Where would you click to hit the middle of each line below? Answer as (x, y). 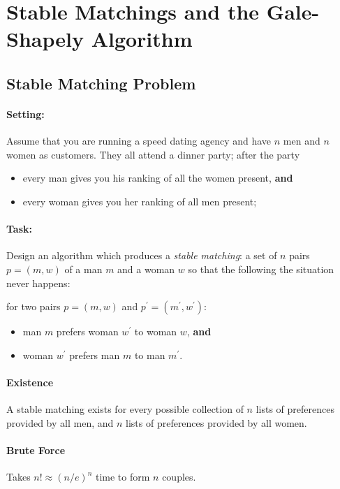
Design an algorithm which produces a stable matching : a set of (142, 255)
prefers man (95, 355)
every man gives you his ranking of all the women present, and (158, 178)
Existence (30, 382)
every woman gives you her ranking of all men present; (140, 201)
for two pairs (34, 306)
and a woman (146, 269)
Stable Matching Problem (101, 83)
